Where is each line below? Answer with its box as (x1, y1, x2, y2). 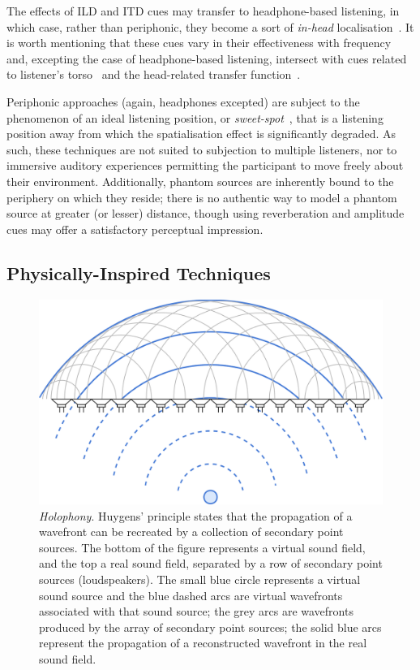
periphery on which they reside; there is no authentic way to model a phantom (6, 188, 397, 205)
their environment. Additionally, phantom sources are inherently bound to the (6, 172, 394, 189)
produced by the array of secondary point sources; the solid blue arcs (39, 618, 382, 635)
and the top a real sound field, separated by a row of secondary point (39, 555, 383, 572)
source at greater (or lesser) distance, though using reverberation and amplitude (6, 205, 405, 222)
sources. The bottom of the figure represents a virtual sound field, (39, 538, 366, 555)
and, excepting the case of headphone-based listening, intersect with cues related (6, 50, 407, 67)
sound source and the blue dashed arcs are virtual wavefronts (39, 586, 343, 603)
